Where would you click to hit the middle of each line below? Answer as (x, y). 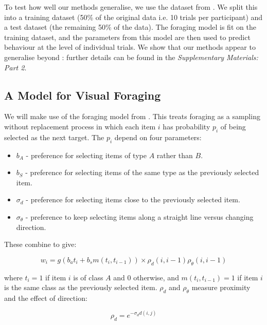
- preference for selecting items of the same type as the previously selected (142, 172)
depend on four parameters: (158, 137)
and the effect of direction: (46, 298)
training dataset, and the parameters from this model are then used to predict (127, 37)
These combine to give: (40, 244)
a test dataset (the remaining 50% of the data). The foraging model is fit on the (130, 27)
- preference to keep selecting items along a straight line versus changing (139, 216)
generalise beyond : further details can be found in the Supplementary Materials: (131, 57)
